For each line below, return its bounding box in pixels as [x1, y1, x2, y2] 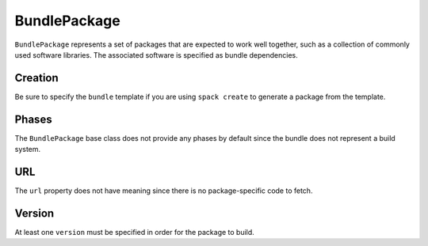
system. [14, 145, 41, 154]
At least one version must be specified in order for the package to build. [14, 227, 255, 237]
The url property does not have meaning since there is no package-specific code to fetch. [14, 186, 313, 195]
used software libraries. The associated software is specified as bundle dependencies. [14, 50, 298, 59]
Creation [14, 71, 59, 85]
